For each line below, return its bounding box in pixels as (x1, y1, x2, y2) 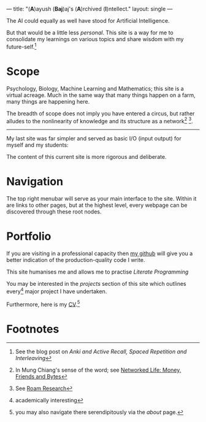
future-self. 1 (6, 42, 37, 50)
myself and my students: (6, 141, 69, 149)
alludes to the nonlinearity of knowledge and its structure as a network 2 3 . (6, 116, 193, 125)
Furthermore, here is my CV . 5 (6, 299, 80, 308)
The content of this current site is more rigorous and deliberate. (6, 153, 167, 161)
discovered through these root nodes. (6, 208, 102, 215)
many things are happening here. (6, 98, 90, 105)
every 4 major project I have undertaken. (6, 286, 107, 295)
